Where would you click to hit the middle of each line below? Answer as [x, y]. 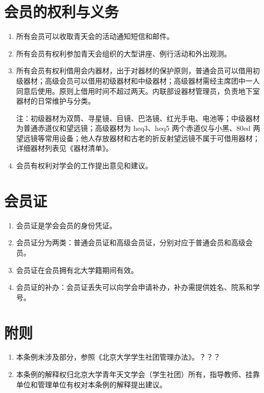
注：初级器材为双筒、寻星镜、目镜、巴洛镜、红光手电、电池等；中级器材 [138, 118]
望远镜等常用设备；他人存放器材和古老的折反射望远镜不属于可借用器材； [138, 138]
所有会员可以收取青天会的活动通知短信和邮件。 [95, 36]
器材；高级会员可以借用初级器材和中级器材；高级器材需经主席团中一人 [141, 80]
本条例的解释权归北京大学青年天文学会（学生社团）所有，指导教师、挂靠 [138, 374]
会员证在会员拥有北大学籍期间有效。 [77, 270]
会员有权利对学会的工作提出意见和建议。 [84, 165]
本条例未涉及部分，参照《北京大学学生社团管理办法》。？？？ [118, 357]
